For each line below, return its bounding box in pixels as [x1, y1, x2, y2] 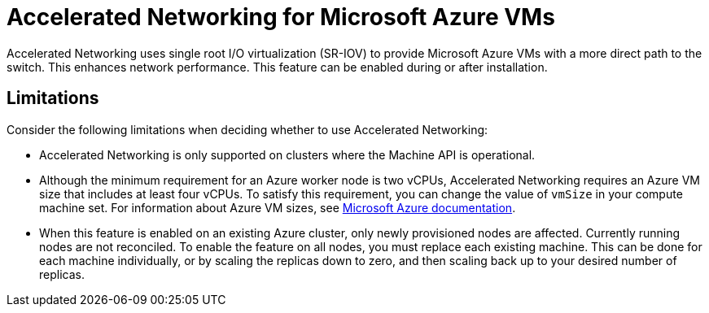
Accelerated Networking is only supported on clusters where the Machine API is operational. [39, 147, 536, 162]
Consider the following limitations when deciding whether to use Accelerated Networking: [7, 122, 488, 137]
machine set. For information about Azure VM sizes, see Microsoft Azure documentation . [39, 200, 516, 215]
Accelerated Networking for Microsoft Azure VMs [7, 3, 555, 31]
